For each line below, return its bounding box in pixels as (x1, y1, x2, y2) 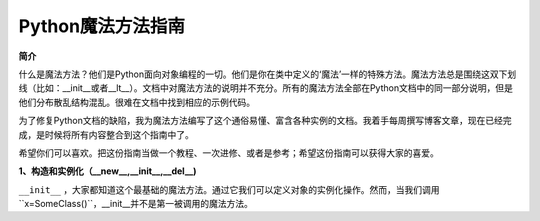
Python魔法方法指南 (18, 15, 185, 37)
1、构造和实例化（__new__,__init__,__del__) (18, 165, 197, 177)
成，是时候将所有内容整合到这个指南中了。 (18, 128, 194, 140)
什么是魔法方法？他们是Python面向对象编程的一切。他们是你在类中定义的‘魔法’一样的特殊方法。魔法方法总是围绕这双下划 (18, 68, 517, 80)
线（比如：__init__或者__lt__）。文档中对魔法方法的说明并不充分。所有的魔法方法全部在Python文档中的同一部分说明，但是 (18, 82, 514, 94)
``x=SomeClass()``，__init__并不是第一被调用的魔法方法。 (18, 198, 254, 210)
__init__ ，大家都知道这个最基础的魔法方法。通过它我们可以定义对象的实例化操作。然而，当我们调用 (18, 183, 440, 195)
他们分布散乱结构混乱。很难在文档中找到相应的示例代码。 (18, 96, 255, 108)
